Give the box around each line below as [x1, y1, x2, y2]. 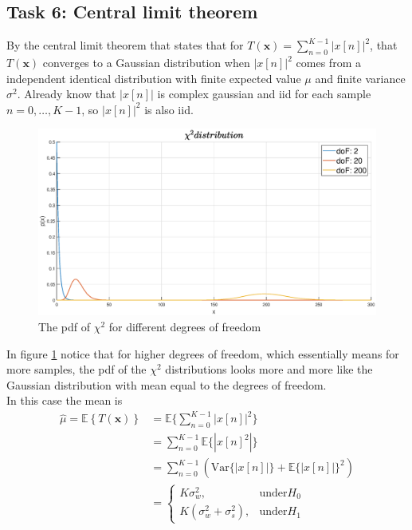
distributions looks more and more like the [165, 361, 373, 378]
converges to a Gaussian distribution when [42, 54, 250, 70]
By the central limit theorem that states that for [6, 37, 244, 53]
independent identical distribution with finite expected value [6, 69, 301, 86]
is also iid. [144, 101, 194, 117]
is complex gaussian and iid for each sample [157, 85, 371, 102]
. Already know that [17, 85, 116, 102]
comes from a [296, 54, 361, 70]
